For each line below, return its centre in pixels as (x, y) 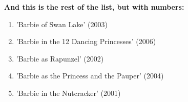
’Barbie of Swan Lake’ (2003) (62, 24)
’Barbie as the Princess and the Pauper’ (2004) (90, 76)
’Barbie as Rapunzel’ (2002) (60, 58)
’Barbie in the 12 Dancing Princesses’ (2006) (86, 41)
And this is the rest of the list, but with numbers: (94, 7)
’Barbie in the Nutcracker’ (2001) (68, 93)
